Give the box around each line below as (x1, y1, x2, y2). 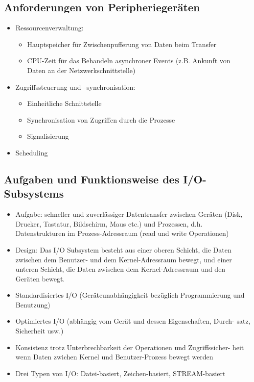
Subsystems (4, 186, 64, 201)
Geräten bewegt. (15, 273, 65, 283)
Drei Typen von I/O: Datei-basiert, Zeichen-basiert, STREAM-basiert (15, 368, 226, 378)
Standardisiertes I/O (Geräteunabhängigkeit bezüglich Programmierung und (15, 290, 245, 300)
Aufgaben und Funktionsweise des (4, 171, 180, 186)
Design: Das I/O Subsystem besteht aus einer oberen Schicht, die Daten (15, 244, 231, 255)
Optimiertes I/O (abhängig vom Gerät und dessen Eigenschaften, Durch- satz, (15, 316, 251, 326)
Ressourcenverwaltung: (15, 23, 84, 33)
